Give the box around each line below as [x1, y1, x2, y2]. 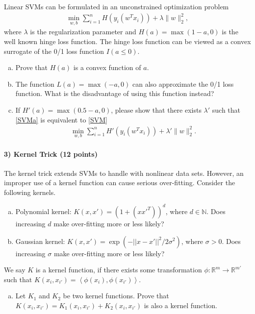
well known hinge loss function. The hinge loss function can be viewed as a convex [4, 36, 251, 46]
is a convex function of [73, 62, 141, 72]
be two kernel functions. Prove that [63, 290, 169, 301]
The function [15, 78, 54, 89]
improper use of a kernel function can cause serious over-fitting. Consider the [4, 177, 235, 188]
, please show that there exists [111, 104, 202, 115]
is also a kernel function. [144, 300, 217, 310]
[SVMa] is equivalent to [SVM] [15, 114, 107, 124]
